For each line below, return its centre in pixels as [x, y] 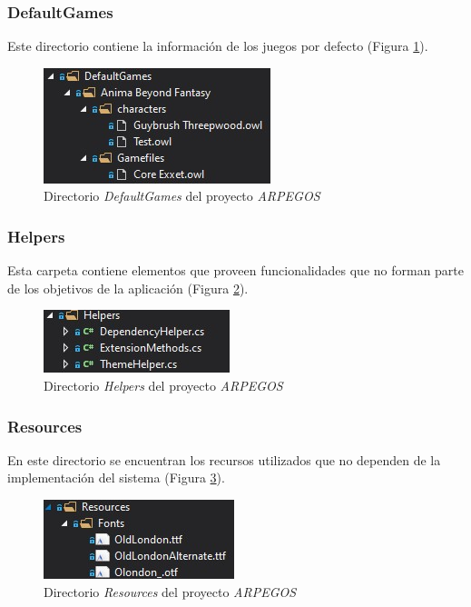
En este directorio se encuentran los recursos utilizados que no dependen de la [224, 459]
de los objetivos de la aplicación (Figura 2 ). [128, 288]
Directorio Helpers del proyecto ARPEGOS [163, 385]
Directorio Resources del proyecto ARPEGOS [170, 591]
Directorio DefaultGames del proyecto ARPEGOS [182, 196]
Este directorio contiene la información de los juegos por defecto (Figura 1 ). [218, 46]
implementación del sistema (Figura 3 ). [116, 478]
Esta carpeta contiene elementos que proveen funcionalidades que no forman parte [236, 270]
